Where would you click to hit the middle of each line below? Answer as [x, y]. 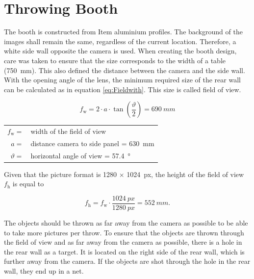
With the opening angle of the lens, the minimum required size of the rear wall [122, 80]
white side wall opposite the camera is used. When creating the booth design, [120, 51]
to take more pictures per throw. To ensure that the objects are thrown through [124, 232]
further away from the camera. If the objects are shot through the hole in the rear [127, 261]
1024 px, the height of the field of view [185, 174]
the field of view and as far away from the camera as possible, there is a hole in [123, 242]
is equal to [28, 184]
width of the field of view [68, 131]
